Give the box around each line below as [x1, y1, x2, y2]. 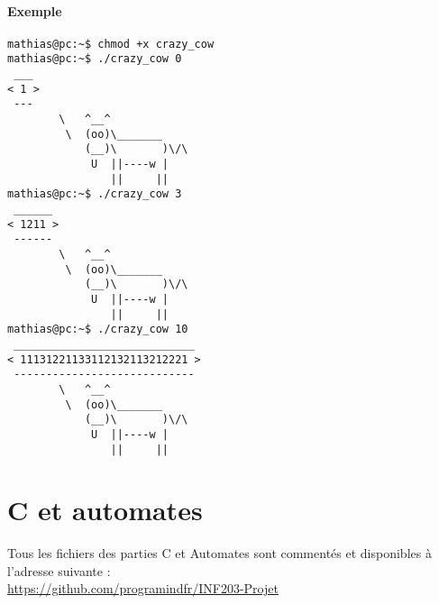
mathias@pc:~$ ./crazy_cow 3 [7, 188, 182, 201]
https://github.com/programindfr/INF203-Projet [7, 579, 279, 598]
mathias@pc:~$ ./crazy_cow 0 [7, 52, 182, 66]
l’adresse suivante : [7, 561, 111, 580]
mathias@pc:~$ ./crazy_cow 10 [7, 323, 188, 336]
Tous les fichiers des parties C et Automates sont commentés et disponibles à [7, 544, 432, 563]
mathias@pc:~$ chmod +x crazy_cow [7, 37, 215, 50]
